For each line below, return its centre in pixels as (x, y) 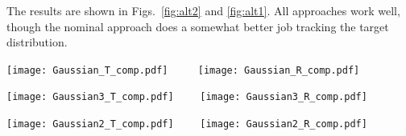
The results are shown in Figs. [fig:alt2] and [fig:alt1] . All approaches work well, (203, 10)
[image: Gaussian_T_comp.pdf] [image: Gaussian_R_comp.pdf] (183, 70)
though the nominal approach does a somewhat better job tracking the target (198, 26)
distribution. (37, 42)
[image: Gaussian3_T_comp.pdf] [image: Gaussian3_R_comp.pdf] (187, 97)
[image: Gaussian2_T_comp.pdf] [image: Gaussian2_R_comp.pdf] (187, 124)
